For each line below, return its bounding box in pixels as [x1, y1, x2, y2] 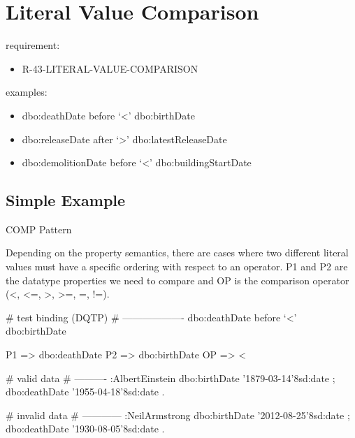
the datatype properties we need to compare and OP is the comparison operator [6, 272, 349, 287]
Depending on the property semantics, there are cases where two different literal [6, 245, 349, 260]
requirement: [6, 38, 60, 52]
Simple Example [6, 189, 126, 211]
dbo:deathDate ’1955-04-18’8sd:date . [6, 384, 165, 399]
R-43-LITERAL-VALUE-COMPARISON [22, 61, 198, 75]
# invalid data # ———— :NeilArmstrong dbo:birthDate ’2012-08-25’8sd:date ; [6, 407, 350, 422]
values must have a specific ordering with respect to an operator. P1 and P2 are [6, 259, 348, 274]
